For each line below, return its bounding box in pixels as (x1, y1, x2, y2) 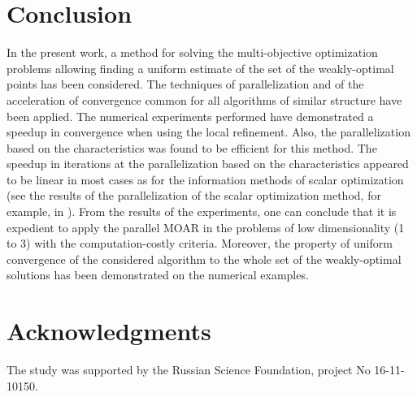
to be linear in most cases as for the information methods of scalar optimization (7, 170, 404, 188)
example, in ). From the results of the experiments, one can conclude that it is (7, 203, 397, 220)
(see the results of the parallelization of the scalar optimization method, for (7, 187, 381, 204)
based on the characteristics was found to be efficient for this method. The (7, 139, 377, 156)
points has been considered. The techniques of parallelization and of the (7, 76, 364, 93)
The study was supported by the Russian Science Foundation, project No (7, 361, 371, 378)
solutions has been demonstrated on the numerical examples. (7, 266, 309, 283)
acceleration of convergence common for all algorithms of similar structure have (7, 91, 402, 108)
